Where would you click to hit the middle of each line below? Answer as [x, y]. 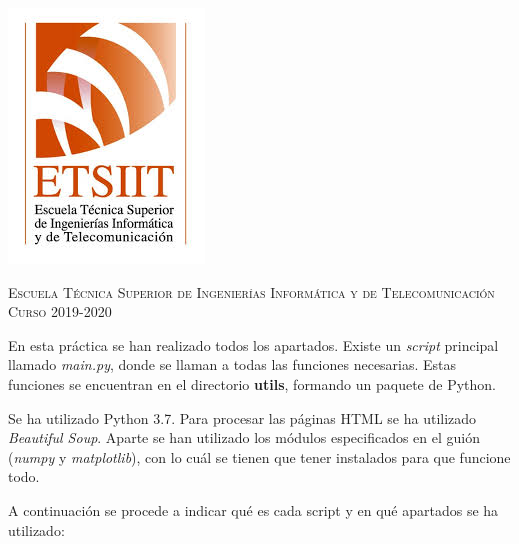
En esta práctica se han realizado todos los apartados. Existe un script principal [253, 344]
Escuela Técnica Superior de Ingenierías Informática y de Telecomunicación [251, 291]
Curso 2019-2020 [60, 311]
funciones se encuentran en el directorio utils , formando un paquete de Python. [252, 383]
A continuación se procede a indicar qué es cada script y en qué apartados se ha [253, 509]
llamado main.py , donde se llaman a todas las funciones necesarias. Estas [232, 364]
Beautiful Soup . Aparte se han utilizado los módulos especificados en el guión [244, 437]
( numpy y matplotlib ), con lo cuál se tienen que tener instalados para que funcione [259, 456]
